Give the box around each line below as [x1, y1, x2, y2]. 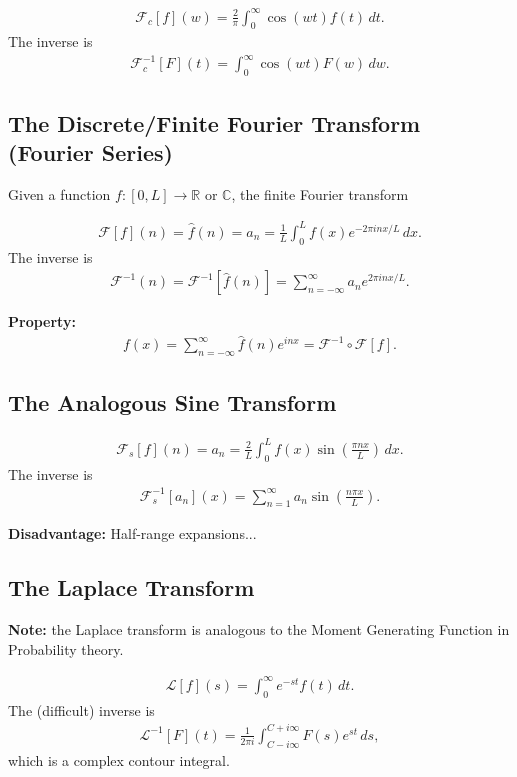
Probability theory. [8, 638, 124, 659]
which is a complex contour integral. [8, 749, 230, 770]
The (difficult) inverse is [8, 699, 155, 720]
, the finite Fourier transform [231, 183, 409, 204]
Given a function [8, 183, 111, 204]
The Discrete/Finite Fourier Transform [8, 107, 421, 138]
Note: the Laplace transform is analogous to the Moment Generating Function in [8, 619, 510, 640]
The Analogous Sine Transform [8, 387, 337, 418]
